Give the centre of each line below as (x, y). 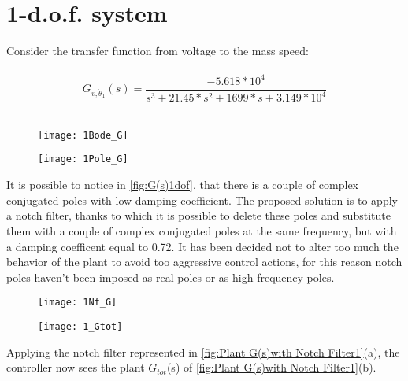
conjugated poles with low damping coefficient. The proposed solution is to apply (202, 200)
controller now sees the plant (76, 367)
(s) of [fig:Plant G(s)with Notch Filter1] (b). (271, 367)
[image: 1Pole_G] (83, 159)
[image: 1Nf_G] (78, 303)
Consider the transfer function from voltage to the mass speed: (158, 51)
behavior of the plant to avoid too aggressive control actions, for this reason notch (204, 262)
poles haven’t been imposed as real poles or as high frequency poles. (171, 277)
